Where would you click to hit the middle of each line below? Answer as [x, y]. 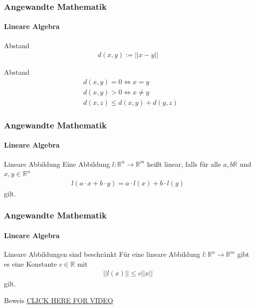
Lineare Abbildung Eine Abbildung [57, 164]
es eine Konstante [31, 263]
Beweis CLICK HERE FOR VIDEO [59, 300]
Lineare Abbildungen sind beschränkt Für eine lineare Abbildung [102, 254]
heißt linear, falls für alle [184, 164]
